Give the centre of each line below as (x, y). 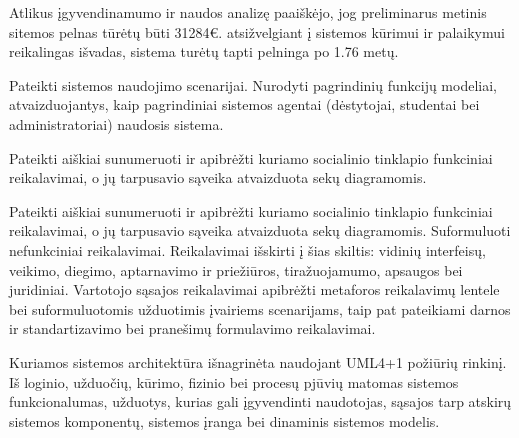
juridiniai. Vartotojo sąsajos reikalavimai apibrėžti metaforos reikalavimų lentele (254, 289)
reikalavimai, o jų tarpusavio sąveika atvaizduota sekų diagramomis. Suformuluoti (260, 230)
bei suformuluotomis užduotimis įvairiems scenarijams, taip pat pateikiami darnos (260, 308)
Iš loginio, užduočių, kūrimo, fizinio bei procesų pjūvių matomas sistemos (234, 381)
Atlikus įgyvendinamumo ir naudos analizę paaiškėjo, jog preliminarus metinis (248, 12)
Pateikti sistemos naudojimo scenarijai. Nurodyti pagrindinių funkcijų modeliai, (253, 84)
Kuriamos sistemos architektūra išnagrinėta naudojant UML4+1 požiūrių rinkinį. (258, 361)
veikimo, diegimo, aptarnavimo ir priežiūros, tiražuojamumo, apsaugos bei (236, 269)
